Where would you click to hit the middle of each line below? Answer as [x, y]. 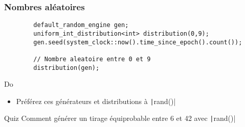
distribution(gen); [66, 68]
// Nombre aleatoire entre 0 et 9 [92, 59]
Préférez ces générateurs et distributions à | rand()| [96, 101]
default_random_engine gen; [81, 25]
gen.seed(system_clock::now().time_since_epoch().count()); [138, 42]
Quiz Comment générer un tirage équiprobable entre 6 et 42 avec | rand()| [120, 118]
